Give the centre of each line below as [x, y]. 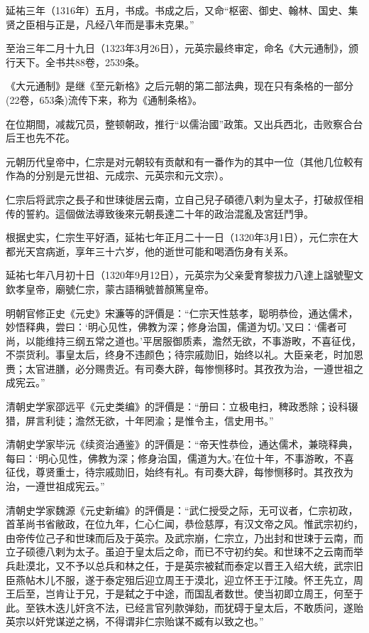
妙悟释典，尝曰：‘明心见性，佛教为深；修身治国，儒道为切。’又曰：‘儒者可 [176, 327]
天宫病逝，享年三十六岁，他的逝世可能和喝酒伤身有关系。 [159, 251]
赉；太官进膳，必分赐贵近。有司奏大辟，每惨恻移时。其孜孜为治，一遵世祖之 [184, 368]
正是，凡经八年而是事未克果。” [125, 24]
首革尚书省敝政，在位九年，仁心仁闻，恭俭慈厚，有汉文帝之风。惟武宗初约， [184, 524]
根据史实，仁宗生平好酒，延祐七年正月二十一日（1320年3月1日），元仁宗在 [177, 237]
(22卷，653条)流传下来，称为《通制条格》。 [104, 99]
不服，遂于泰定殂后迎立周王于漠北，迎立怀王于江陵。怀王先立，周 [209, 579]
